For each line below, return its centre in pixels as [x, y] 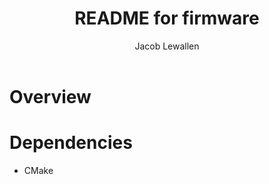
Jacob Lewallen [167, 46]
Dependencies [71, 143]
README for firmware [167, 18]
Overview [50, 96]
